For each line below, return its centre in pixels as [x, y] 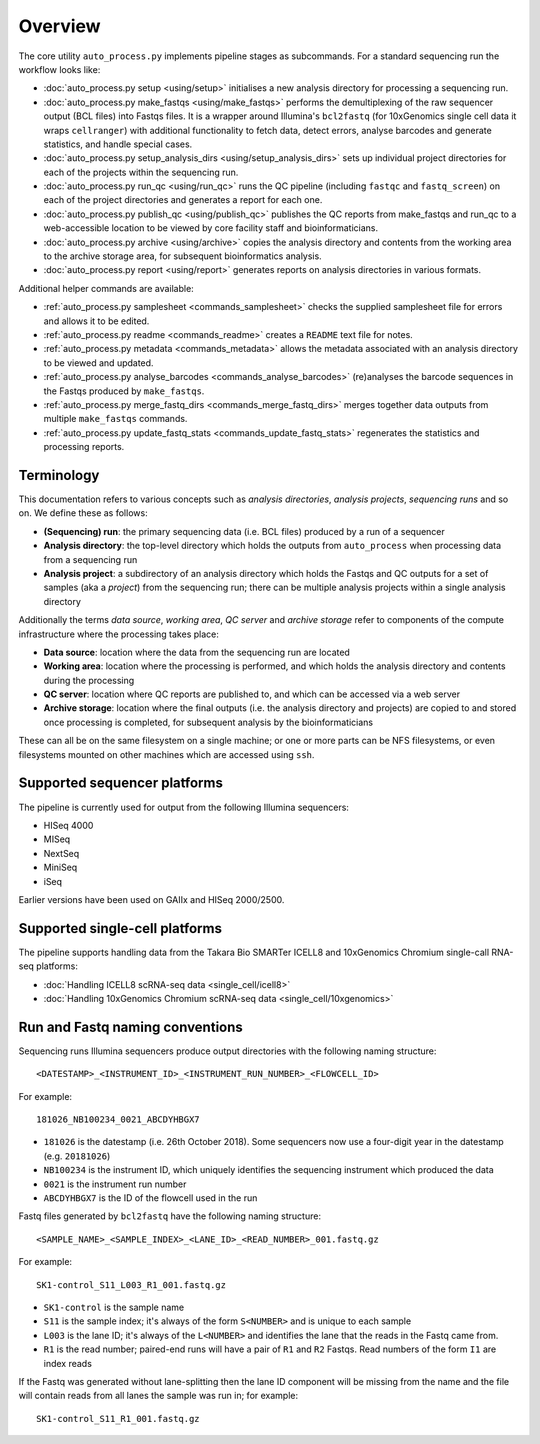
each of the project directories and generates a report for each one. [183, 200]
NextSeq [61, 853]
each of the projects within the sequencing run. [141, 172]
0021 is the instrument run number [115, 1184]
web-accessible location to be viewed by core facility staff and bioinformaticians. [211, 228]
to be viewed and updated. [98, 362]
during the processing [89, 680]
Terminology [59, 475]
